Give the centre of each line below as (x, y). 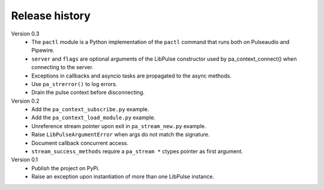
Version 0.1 (25, 160)
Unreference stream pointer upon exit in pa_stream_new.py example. (119, 126)
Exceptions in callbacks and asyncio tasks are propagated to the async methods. (131, 76)
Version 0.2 (25, 101)
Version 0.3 (25, 34)
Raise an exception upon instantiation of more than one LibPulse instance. (123, 177)
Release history (51, 16)
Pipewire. (43, 51)
